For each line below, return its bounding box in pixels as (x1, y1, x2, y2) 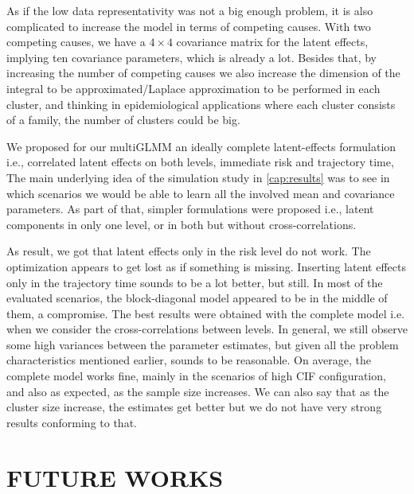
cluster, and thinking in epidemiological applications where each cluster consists (6, 95, 396, 112)
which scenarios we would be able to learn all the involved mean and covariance (6, 185, 395, 201)
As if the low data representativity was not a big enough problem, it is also (6, 2, 373, 18)
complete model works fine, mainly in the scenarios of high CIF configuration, (6, 368, 386, 384)
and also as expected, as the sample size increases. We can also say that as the (6, 383, 389, 399)
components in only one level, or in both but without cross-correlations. (6, 216, 357, 232)
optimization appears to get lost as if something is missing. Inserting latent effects (6, 258, 406, 274)
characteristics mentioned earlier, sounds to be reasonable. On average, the (6, 352, 371, 368)
